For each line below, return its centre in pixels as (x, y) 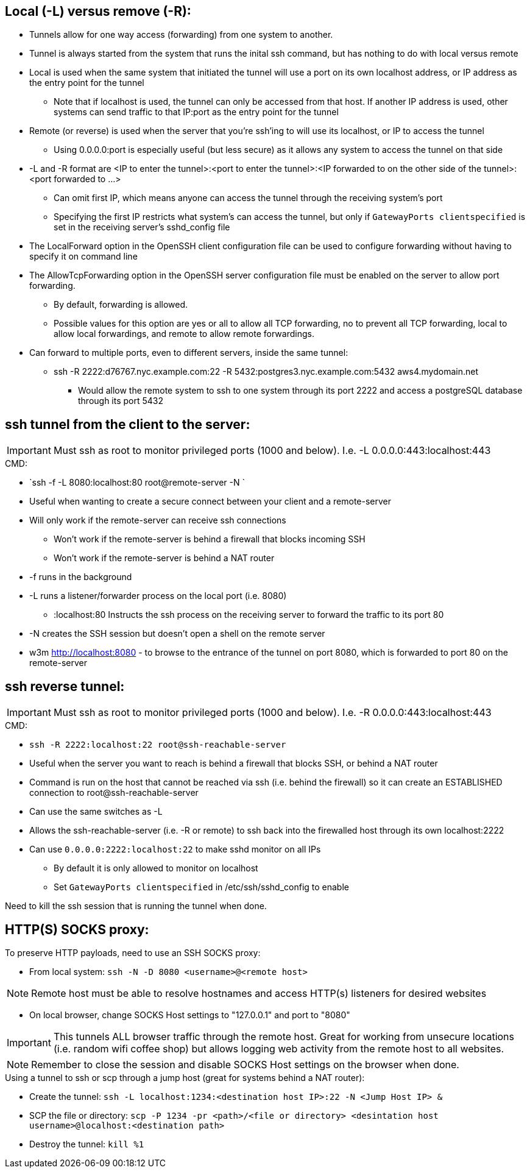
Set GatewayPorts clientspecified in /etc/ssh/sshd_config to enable (201, 887)
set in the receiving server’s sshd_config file (142, 227)
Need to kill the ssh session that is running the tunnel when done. (136, 906)
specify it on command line (83, 257)
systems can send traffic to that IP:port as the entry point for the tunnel (196, 112)
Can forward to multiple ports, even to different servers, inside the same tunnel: (189, 353)
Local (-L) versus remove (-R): (98, 11)
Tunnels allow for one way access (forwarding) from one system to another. (181, 35)
